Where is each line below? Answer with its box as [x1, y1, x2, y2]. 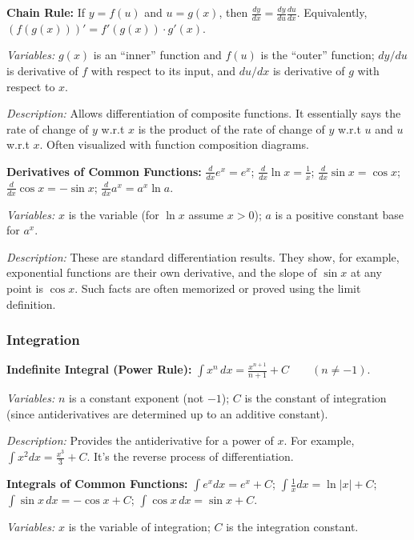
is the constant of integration [244, 390, 387, 406]
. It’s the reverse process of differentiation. [86, 448, 294, 465]
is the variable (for [68, 206, 159, 222]
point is [6, 280, 43, 297]
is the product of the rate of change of [138, 120, 325, 137]
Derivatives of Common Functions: [6, 162, 202, 179]
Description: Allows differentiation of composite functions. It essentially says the [6, 105, 401, 122]
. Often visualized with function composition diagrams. [39, 136, 309, 153]
